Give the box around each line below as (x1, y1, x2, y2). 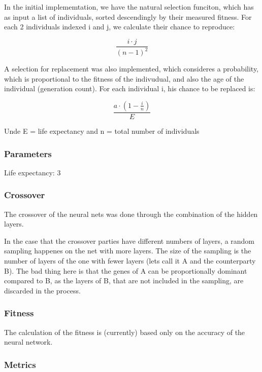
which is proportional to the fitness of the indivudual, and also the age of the (4, 73, 244, 84)
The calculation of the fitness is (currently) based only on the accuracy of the (4, 326, 245, 337)
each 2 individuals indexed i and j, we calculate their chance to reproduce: (4, 21, 235, 32)
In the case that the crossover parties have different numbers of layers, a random (4, 235, 255, 246)
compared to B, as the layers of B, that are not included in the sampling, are (4, 275, 244, 286)
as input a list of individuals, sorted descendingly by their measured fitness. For (4, 11, 252, 22)
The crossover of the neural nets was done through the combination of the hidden (4, 208, 258, 219)
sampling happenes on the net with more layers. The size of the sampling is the (4, 245, 251, 256)
